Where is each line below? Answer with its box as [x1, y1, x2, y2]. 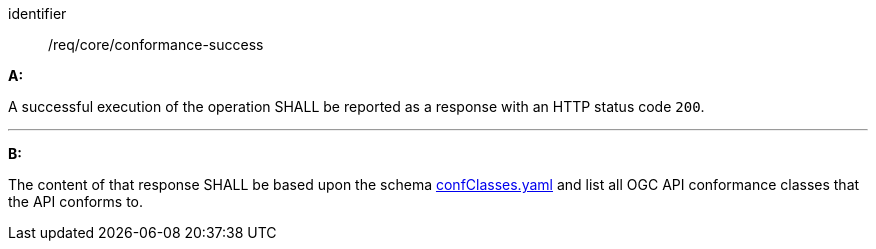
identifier [8, 5, 67, 22]
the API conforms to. [8, 193, 144, 210]
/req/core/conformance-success [48, 36, 264, 53]
